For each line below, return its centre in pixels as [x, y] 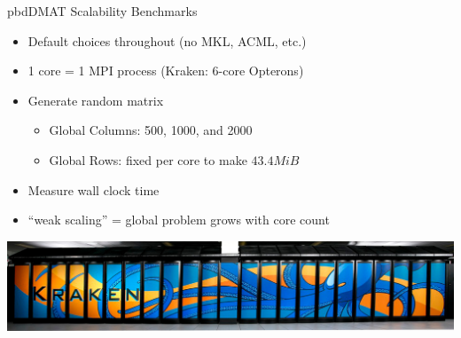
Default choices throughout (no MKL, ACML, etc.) [167, 40]
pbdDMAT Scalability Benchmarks [102, 11]
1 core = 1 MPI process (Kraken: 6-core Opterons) [166, 71]
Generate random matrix [96, 100]
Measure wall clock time [94, 189]
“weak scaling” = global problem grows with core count [179, 220]
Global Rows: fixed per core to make [148, 159]
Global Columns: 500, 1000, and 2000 [151, 130]
